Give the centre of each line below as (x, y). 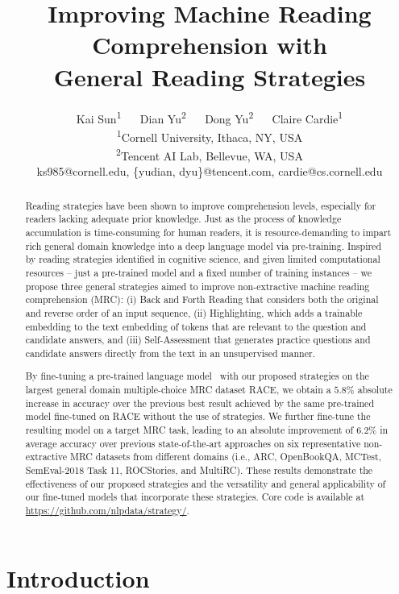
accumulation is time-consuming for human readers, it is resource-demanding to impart (208, 232)
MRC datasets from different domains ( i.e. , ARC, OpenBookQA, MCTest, (225, 457)
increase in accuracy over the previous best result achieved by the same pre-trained (200, 403)
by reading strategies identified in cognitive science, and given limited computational (203, 259)
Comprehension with (210, 45)
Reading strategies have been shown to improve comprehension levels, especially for (201, 205)
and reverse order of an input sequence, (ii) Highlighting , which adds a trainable (194, 312)
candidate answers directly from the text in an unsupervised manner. (170, 353)
